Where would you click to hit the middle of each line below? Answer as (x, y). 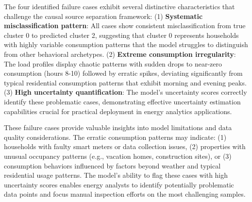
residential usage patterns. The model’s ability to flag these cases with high (116, 175)
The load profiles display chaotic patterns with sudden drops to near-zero (113, 63)
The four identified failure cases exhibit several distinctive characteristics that (119, 6)
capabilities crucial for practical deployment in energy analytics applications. (118, 111)
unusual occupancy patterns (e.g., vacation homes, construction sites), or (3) (118, 156)
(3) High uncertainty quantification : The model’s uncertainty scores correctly (126, 92)
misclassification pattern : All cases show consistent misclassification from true (125, 25)
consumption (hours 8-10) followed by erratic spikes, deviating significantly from (123, 73)
